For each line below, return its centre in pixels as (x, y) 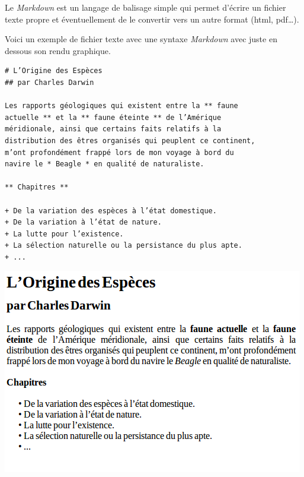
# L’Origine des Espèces (54, 71)
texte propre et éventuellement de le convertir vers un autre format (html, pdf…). (152, 19)
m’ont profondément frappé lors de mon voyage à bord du (119, 152)
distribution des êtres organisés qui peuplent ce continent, (130, 140)
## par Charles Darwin (49, 82)
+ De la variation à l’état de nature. (83, 222)
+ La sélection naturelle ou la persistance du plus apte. (124, 246)
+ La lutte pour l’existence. (64, 234)
